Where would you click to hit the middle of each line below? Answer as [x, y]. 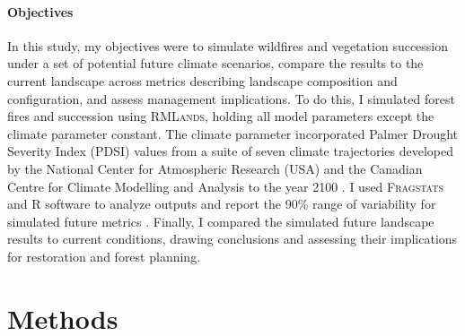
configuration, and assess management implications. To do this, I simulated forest [231, 98]
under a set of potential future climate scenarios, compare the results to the [215, 63]
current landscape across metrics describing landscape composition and [202, 80]
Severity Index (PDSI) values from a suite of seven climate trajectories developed [231, 151]
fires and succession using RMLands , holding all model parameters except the [221, 116]
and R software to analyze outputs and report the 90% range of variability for [222, 204]
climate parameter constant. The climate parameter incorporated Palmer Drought [233, 133]
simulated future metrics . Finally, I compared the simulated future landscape [221, 221]
